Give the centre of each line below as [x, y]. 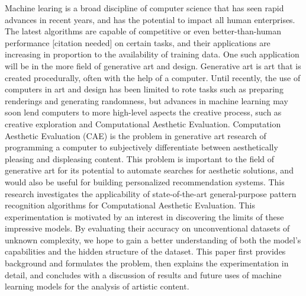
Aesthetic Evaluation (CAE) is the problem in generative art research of [136, 135]
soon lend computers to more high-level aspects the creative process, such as [143, 112]
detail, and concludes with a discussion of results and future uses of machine [143, 274]
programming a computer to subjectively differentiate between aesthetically [141, 147]
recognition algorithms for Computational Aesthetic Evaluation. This [130, 205]
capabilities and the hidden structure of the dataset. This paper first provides [145, 251]
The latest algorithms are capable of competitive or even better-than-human [143, 31]
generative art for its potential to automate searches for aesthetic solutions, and [149, 170]
